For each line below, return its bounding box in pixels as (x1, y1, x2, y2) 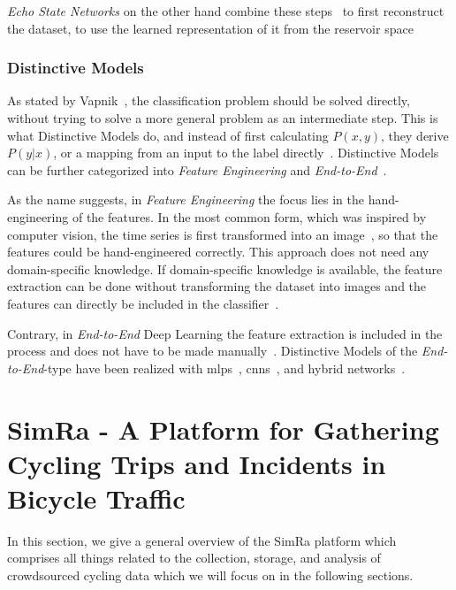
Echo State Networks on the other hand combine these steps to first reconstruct (7, 2, 445, 19)
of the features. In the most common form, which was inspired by (72, 207, 427, 226)
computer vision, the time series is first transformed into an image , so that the (7, 225, 438, 243)
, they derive (381, 126, 449, 144)
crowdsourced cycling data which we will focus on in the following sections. (7, 566, 414, 584)
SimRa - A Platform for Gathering (7, 410, 439, 447)
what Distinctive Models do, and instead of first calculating (7, 126, 329, 144)
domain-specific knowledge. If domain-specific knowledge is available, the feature (7, 259, 443, 278)
